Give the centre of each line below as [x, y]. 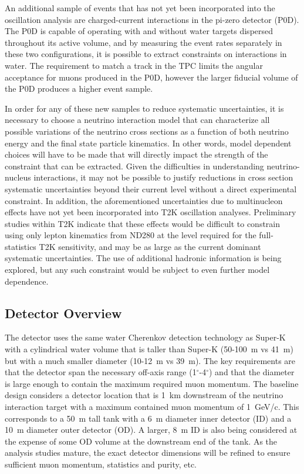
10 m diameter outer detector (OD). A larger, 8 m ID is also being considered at [151, 430]
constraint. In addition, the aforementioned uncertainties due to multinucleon [144, 200]
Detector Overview [63, 313]
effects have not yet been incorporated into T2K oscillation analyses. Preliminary [151, 212]
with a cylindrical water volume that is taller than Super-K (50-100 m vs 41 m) [149, 349]
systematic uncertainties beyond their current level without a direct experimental [151, 188]
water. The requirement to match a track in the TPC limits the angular [134, 65]
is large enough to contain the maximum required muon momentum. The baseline [152, 383]
